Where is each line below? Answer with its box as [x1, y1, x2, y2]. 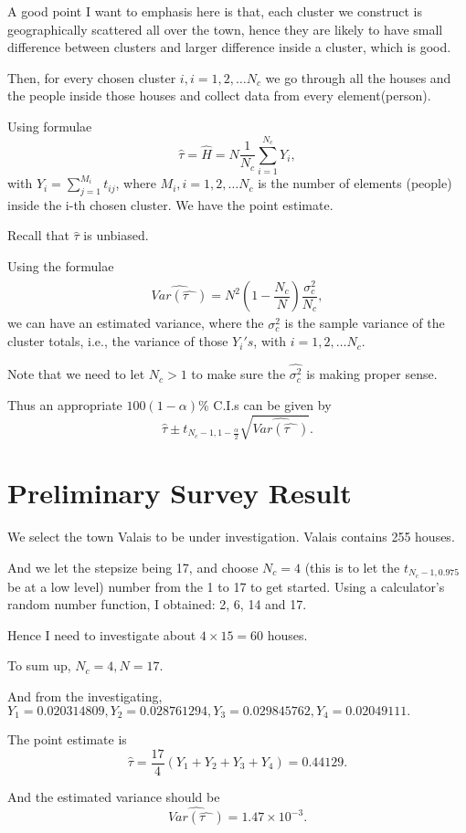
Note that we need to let [7, 364, 145, 384]
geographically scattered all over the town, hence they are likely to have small [7, 19, 443, 38]
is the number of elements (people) [258, 174, 452, 193]
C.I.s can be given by [213, 395, 332, 414]
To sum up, [7, 656, 71, 675]
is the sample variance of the [284, 313, 445, 332]
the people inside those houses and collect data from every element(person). [7, 86, 431, 105]
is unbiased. [83, 226, 149, 245]
